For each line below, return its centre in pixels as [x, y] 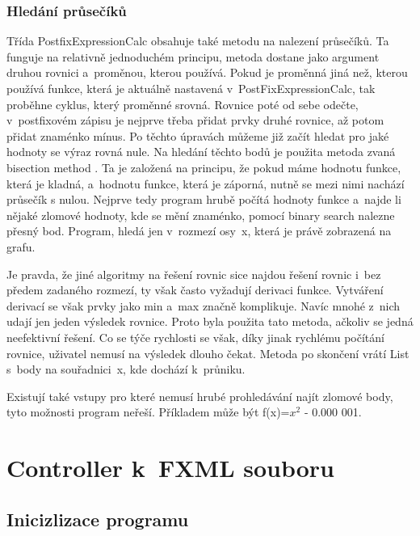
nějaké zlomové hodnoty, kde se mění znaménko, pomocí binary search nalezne [201, 215]
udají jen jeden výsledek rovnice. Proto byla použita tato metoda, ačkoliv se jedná [210, 321]
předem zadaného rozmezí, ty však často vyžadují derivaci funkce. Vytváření [195, 290]
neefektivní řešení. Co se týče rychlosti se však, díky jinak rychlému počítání [195, 337]
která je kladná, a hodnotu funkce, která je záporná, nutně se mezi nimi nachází [206, 183]
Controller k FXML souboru [171, 468]
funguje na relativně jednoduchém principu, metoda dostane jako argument [193, 56]
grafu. [21, 246]
